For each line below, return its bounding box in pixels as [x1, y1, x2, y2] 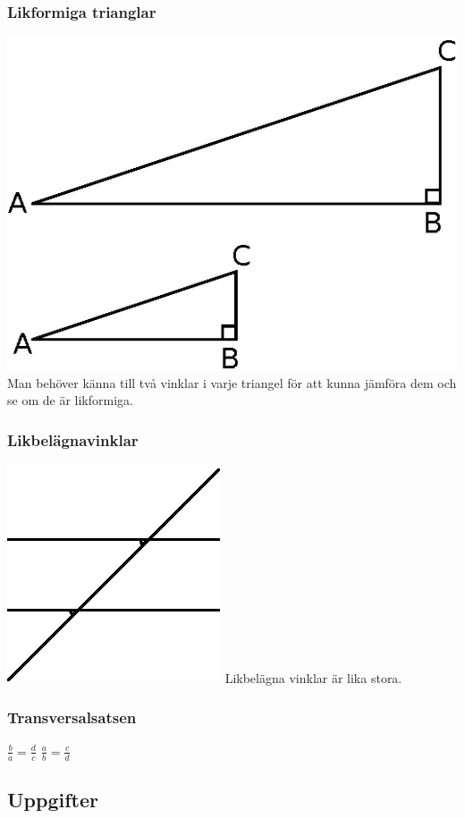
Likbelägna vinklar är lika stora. [224, 668, 402, 687]
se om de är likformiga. [7, 391, 133, 409]
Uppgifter [7, 785, 98, 813]
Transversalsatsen [7, 706, 137, 729]
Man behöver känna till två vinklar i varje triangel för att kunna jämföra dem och [7, 373, 457, 392]
